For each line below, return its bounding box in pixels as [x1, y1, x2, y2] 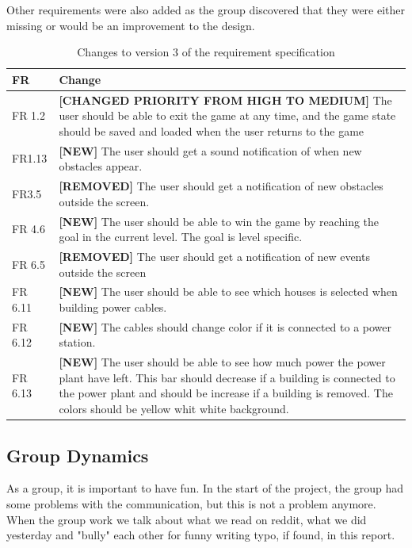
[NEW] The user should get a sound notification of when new [59, 142, 362, 159]
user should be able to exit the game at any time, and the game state [59, 107, 396, 124]
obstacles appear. [59, 158, 143, 174]
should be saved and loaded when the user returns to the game [59, 122, 364, 139]
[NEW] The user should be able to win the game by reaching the [59, 213, 380, 229]
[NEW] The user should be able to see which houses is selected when [59, 283, 398, 300]
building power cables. [59, 299, 167, 315]
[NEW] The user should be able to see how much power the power [59, 354, 386, 370]
